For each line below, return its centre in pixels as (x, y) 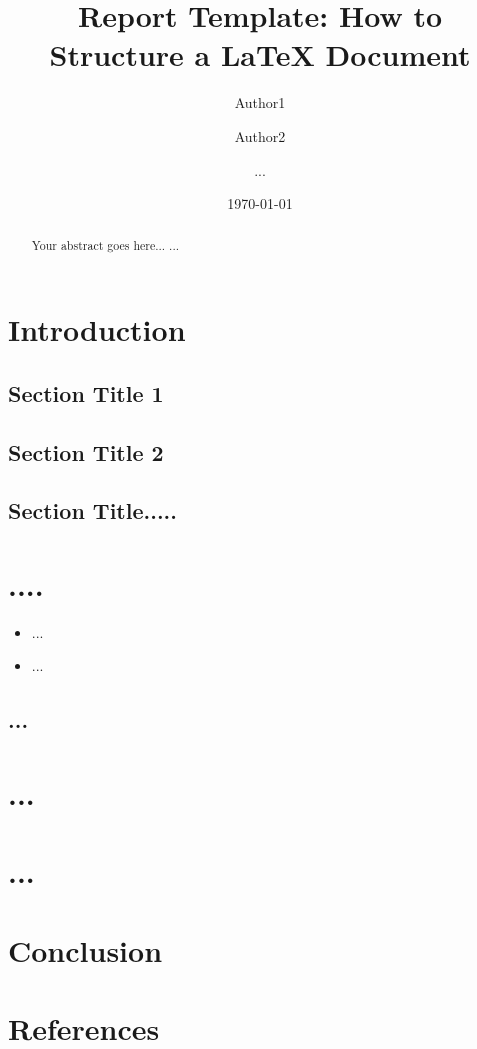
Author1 (260, 102)
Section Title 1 (86, 392)
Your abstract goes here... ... (105, 245)
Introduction (97, 329)
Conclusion (85, 949)
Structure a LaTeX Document (260, 54)
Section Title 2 (86, 451)
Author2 (260, 135)
